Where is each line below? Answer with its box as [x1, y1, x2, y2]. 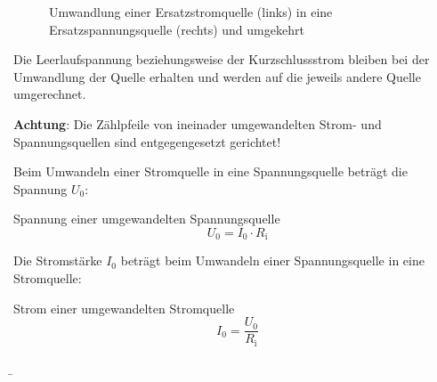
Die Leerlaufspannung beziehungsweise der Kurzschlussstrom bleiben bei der [13, 50, 430, 69]
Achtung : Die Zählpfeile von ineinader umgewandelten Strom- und [13, 114, 382, 133]
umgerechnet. [13, 85, 86, 103]
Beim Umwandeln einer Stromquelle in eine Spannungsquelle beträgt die [13, 162, 408, 181]
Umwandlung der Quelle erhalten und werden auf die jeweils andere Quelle [13, 67, 421, 85]
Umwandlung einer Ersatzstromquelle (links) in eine [49, 3, 333, 20]
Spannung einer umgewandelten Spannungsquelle [13, 209, 280, 228]
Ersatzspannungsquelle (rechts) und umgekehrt [49, 20, 304, 38]
